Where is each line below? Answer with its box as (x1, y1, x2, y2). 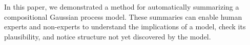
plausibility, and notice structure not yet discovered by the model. (4, 31, 211, 41)
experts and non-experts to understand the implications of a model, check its (4, 21, 246, 32)
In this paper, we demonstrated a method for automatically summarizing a (4, 2, 239, 12)
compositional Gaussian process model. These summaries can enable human (4, 11, 242, 22)
